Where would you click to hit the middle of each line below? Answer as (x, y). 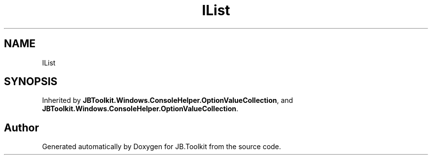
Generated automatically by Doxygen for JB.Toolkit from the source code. (162, 147)
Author (21, 127)
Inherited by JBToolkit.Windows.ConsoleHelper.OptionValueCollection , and (168, 100)
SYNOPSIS (31, 82)
